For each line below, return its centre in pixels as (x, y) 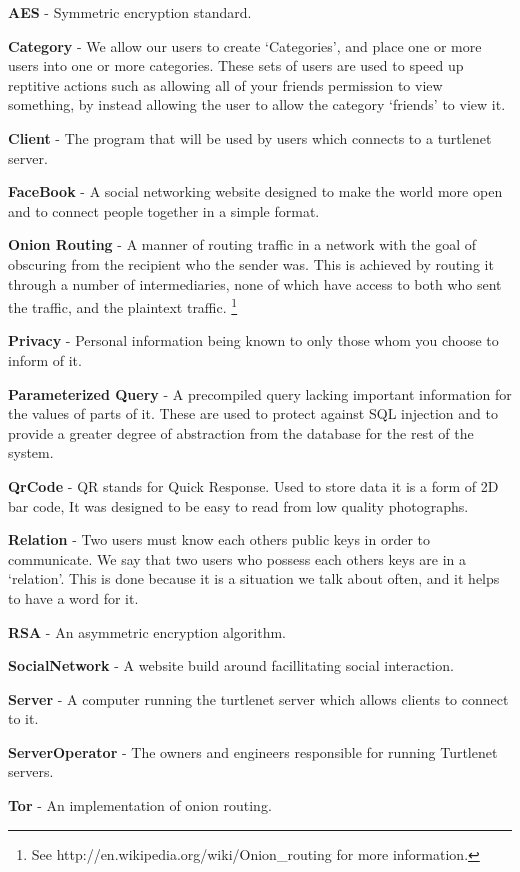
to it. (23, 718)
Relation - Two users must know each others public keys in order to (219, 539)
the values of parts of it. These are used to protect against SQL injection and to (253, 413)
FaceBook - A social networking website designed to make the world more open (255, 191)
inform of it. (45, 359)
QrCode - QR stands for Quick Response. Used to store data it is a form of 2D (253, 485)
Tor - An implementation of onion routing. (140, 805)
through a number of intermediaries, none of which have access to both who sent (255, 283)
